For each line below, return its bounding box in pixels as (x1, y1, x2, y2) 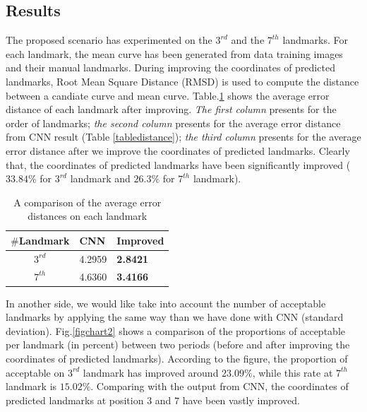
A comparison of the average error (13, 194, 162, 209)
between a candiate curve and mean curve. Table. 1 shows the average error (6, 88, 330, 102)
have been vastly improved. (182, 392, 300, 407)
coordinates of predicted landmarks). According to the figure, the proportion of (6, 351, 348, 366)
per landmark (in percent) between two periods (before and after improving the (6, 337, 350, 352)
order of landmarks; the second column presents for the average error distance (6, 115, 341, 130)
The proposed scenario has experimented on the (6, 33, 212, 47)
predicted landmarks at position (6, 392, 144, 407)
